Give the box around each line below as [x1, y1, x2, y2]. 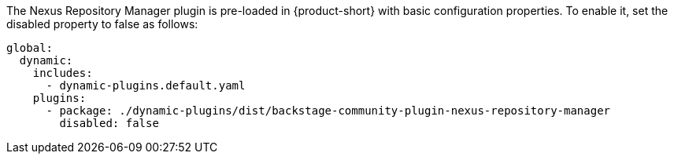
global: [6, 42, 54, 54]
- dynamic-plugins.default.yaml [46, 79, 246, 92]
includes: [32, 67, 93, 79]
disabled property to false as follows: [6, 17, 198, 31]
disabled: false [59, 117, 159, 129]
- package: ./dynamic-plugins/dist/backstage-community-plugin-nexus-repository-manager [46, 104, 611, 117]
